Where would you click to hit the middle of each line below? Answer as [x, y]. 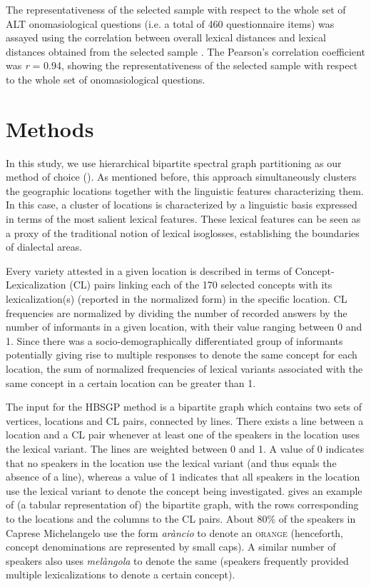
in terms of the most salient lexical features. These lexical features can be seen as [183, 219]
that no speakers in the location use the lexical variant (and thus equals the [171, 462]
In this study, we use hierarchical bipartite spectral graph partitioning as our [174, 162]
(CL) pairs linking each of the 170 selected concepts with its [201, 285]
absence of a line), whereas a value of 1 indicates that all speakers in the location [183, 477]
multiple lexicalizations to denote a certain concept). [121, 575]
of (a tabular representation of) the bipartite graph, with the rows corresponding [182, 505]
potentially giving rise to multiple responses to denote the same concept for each [182, 355]
